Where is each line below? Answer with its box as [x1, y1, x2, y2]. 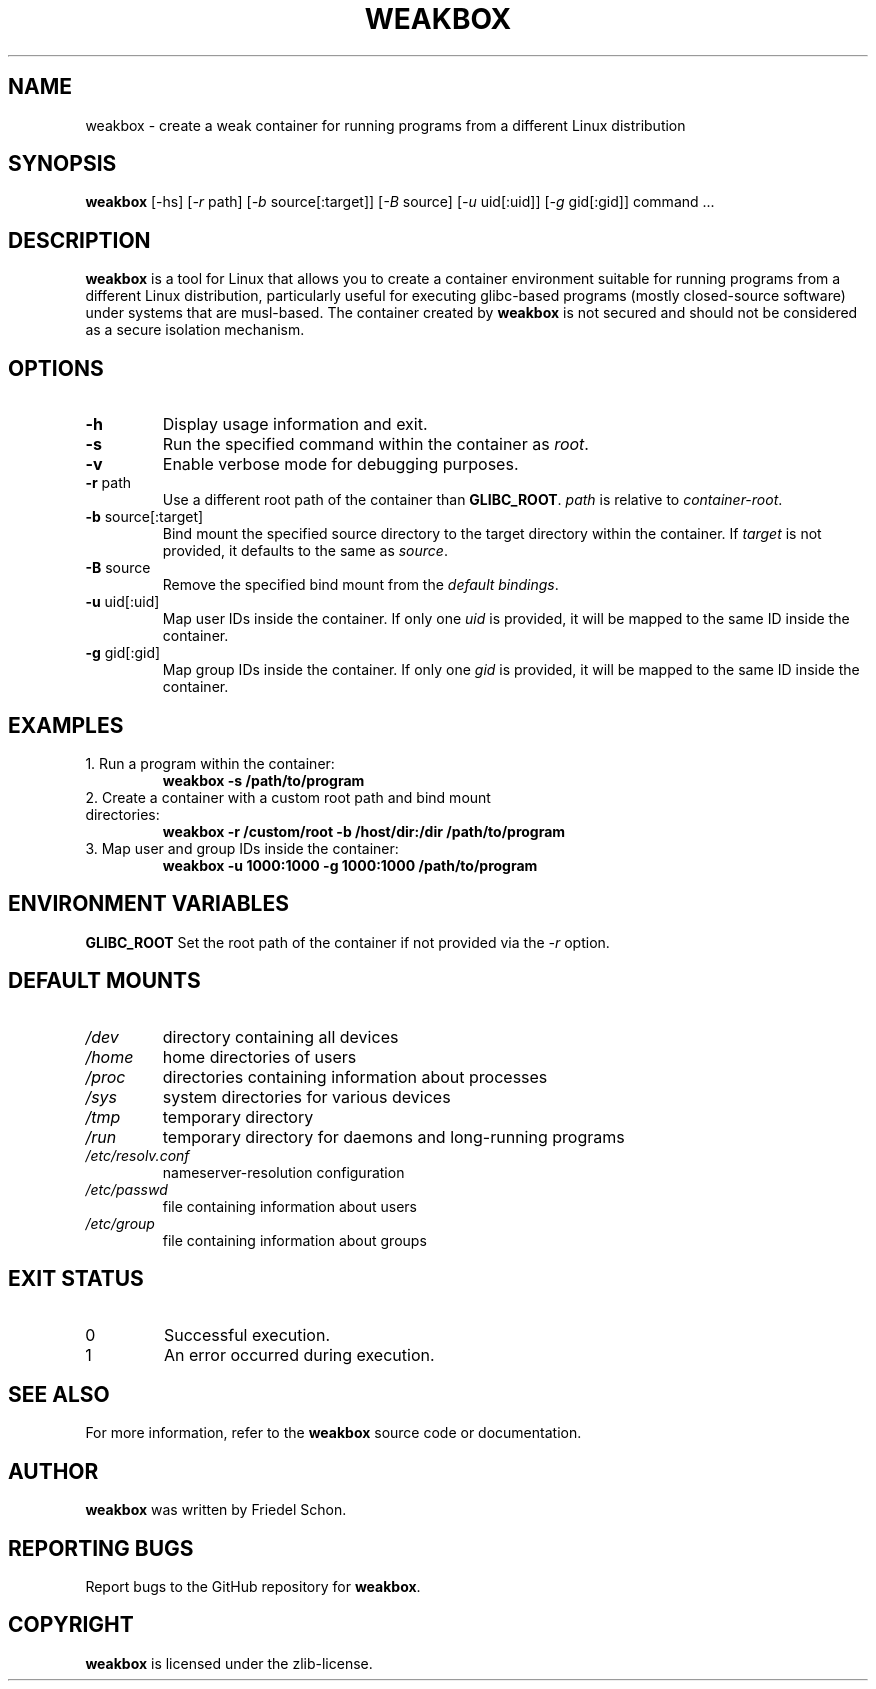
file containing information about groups [162, 1231, 427, 1249]
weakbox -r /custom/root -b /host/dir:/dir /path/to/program [162, 822, 566, 840]
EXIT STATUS [8, 1266, 144, 1292]
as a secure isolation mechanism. [85, 321, 305, 339]
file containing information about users [162, 1197, 418, 1215]
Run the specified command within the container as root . [162, 434, 589, 455]
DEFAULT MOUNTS [8, 968, 201, 994]
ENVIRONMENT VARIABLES [8, 891, 289, 917]
